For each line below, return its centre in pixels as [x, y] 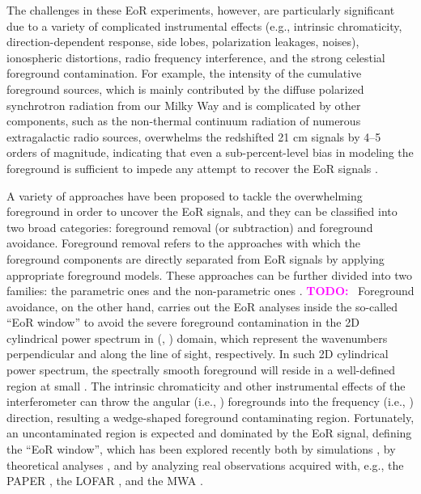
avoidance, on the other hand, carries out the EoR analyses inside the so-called [202, 306]
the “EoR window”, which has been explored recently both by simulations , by [201, 449]
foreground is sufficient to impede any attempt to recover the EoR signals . [192, 168]
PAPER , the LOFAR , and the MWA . [105, 481]
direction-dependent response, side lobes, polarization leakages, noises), [183, 42]
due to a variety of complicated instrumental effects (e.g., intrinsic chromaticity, [204, 25]
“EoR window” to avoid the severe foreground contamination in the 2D [183, 322]
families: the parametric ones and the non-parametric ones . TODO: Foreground [210, 291]
